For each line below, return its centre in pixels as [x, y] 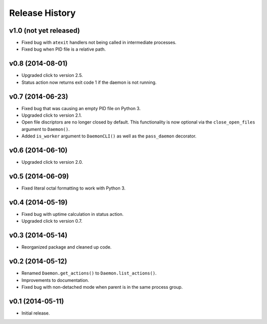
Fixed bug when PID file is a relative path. [64, 49]
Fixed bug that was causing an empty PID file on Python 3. [81, 108]
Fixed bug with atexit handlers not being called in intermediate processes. [99, 43]
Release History [43, 13]
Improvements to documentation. [55, 280]
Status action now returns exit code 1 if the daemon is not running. [89, 82]
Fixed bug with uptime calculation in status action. [72, 214]
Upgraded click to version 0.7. [52, 221]
